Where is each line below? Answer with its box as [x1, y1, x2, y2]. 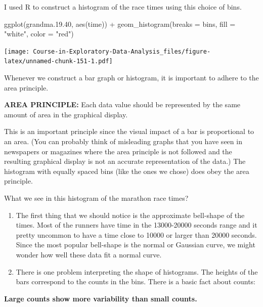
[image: [4, 48, 30, 55]
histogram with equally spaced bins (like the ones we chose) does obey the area [4, 165, 249, 176]
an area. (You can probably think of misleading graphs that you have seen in [4, 136, 242, 147]
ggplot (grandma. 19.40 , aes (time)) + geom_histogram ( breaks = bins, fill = [4, 18, 236, 29]
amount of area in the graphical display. [4, 109, 128, 119]
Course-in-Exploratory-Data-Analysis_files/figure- [33, 48, 211, 55]
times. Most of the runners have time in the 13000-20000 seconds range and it [16, 220, 257, 230]
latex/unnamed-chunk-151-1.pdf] [4, 58, 113, 65]
